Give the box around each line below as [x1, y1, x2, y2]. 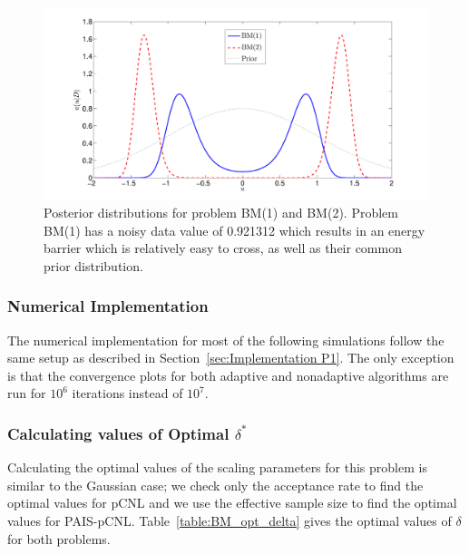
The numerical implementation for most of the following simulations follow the [7, 330, 445, 349]
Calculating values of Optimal [7, 422, 230, 444]
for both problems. [7, 529, 111, 548]
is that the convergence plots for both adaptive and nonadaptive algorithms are [7, 365, 449, 384]
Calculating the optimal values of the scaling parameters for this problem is [7, 458, 427, 477]
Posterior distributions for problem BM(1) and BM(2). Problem [44, 203, 398, 221]
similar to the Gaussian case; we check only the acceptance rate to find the [7, 475, 424, 494]
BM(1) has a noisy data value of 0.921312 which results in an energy [44, 220, 425, 239]
